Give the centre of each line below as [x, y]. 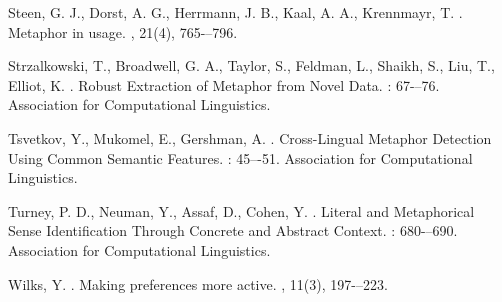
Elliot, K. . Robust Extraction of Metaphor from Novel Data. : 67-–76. [224, 84]
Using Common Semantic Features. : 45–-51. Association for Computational [240, 157]
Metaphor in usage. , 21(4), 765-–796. [123, 31]
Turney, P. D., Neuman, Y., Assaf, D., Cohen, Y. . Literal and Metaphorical [241, 210]
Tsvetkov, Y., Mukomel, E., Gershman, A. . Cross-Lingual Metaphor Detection [250, 137]
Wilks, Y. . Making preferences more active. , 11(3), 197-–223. [198, 283]
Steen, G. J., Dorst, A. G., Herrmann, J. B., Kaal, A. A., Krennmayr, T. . [235, 12]
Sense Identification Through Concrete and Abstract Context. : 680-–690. [233, 230]
